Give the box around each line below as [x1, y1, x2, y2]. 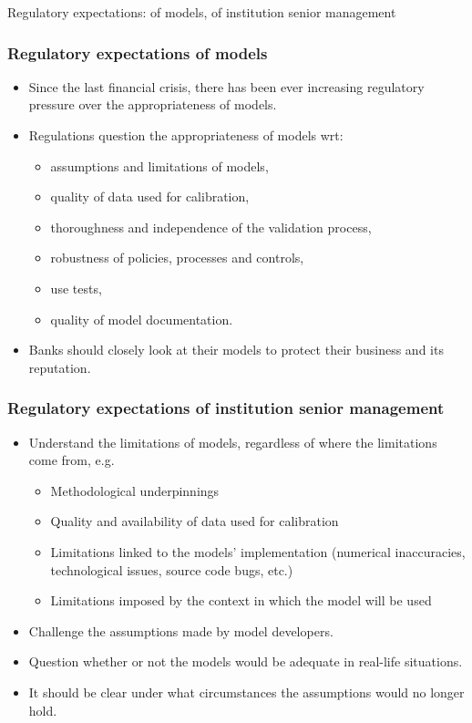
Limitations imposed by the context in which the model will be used [50, 591, 432, 610]
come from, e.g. [28, 450, 115, 470]
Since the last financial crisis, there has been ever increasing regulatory [28, 77, 425, 96]
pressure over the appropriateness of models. [28, 95, 277, 114]
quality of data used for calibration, [50, 187, 250, 206]
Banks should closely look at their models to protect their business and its [28, 340, 444, 359]
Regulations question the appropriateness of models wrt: [28, 126, 344, 144]
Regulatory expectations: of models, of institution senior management [7, 3, 396, 21]
